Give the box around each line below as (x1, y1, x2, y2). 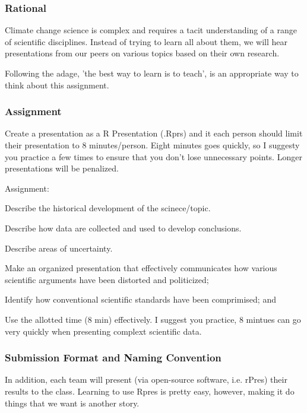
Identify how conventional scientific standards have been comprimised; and (5, 293, 276, 306)
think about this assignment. (5, 78, 109, 91)
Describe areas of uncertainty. (5, 242, 113, 254)
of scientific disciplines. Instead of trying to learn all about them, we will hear (5, 35, 288, 47)
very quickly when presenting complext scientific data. (5, 325, 202, 337)
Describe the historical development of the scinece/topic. (5, 202, 211, 214)
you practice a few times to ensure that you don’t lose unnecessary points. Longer (5, 150, 302, 163)
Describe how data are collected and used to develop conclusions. (5, 221, 242, 234)
